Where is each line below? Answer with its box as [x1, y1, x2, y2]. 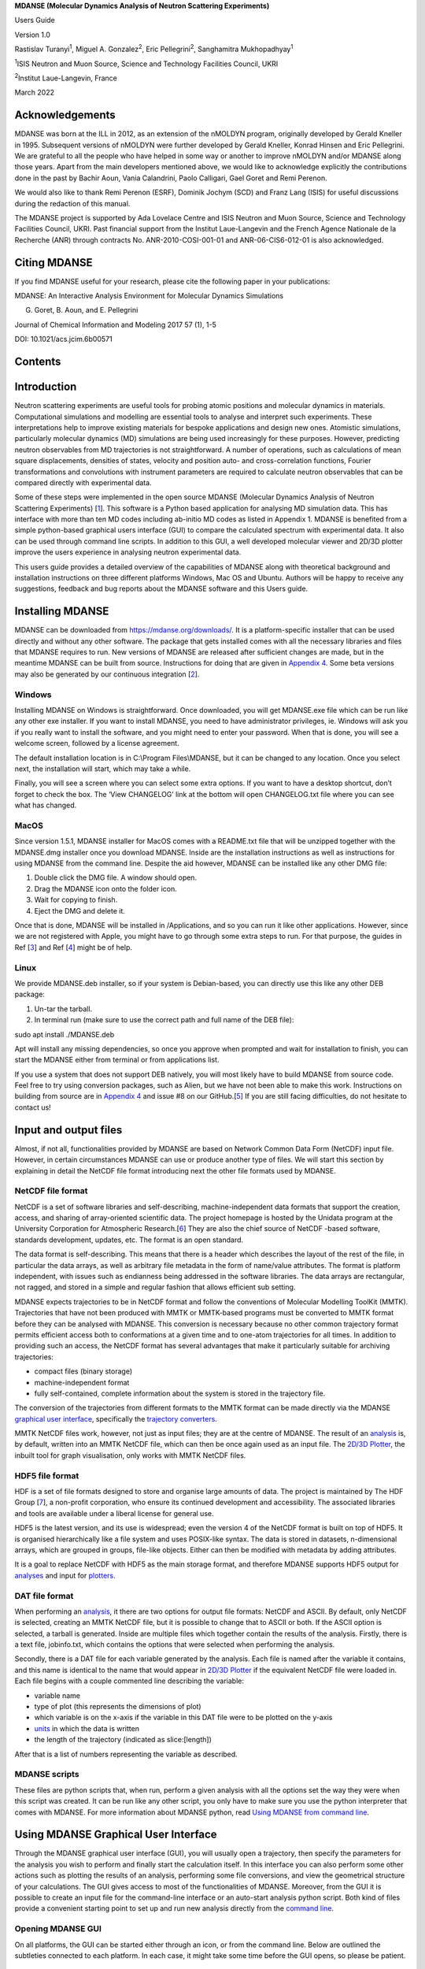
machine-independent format [34, 1378, 130, 1387]
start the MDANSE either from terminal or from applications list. [14, 1055, 220, 1065]
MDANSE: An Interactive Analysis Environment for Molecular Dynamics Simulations [14, 291, 284, 301]
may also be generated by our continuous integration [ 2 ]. [14, 669, 200, 679]
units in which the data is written [34, 1723, 139, 1733]
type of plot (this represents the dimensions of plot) [34, 1702, 201, 1711]
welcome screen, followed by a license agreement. [14, 739, 180, 748]
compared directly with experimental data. [14, 477, 153, 488]
